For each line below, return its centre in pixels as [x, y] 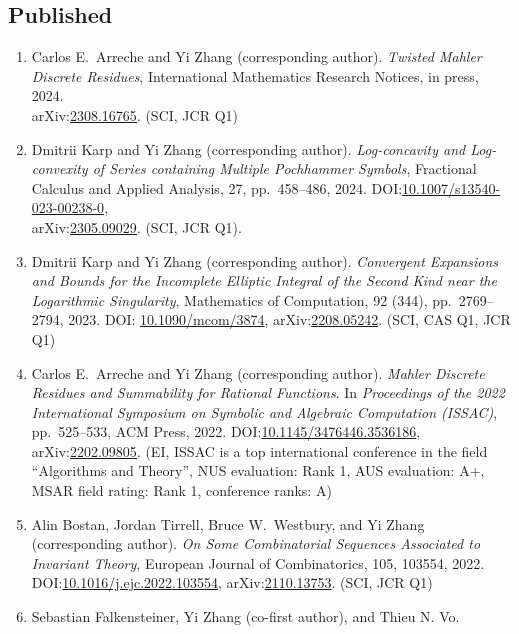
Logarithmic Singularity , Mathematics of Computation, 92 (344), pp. [241, 299]
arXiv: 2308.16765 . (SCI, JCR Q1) [134, 114]
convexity [59, 168]
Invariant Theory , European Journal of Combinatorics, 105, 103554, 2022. [258, 562]
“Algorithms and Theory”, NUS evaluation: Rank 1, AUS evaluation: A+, [258, 470]
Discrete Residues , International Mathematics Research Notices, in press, [255, 75]
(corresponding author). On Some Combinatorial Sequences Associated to [256, 543]
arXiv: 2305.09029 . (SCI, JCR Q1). [136, 226]
